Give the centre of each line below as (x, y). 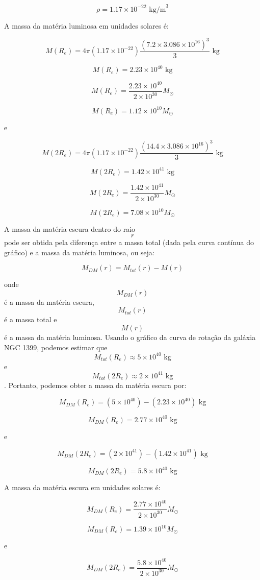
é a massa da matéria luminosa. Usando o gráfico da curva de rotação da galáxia (130, 337)
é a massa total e (31, 319)
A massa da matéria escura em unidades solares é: (82, 487)
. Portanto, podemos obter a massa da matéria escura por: (95, 385)
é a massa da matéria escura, (49, 301)
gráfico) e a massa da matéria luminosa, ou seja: (79, 252)
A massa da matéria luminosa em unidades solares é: (86, 25)
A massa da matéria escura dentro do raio (70, 229)
